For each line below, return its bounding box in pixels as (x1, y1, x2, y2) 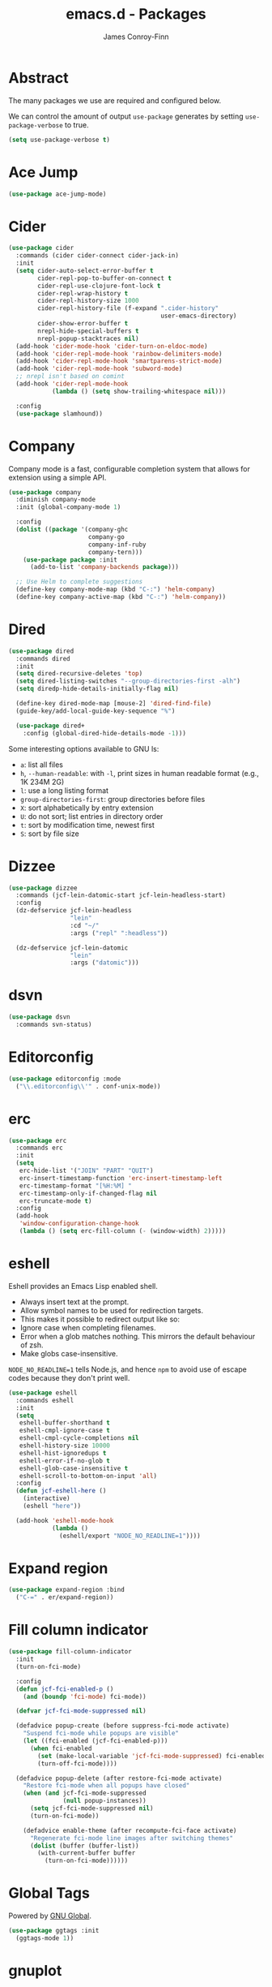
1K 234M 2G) (19, 777, 65, 787)
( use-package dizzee (8, 884, 79, 892)
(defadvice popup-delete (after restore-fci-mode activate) (15, 1774, 223, 1782)
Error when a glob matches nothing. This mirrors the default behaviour (19, 1331, 256, 1341)
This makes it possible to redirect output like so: (19, 1314, 181, 1324)
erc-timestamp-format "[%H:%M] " (19, 1182, 132, 1190)
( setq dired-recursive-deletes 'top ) (15, 670, 143, 678)
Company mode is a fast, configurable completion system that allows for (8, 463, 251, 473)
